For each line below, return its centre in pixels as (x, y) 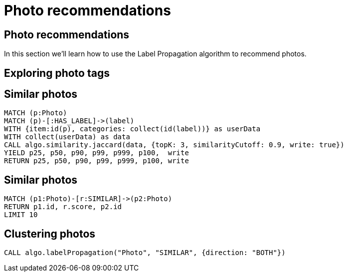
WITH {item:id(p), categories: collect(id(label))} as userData (132, 129)
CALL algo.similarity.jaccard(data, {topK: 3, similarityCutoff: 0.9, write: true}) (174, 145)
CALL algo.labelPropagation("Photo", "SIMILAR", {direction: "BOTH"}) (145, 253)
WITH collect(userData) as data (67, 137)
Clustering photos (50, 234)
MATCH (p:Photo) (36, 113)
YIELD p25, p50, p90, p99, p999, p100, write (96, 153)
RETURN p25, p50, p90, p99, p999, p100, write (96, 161)
